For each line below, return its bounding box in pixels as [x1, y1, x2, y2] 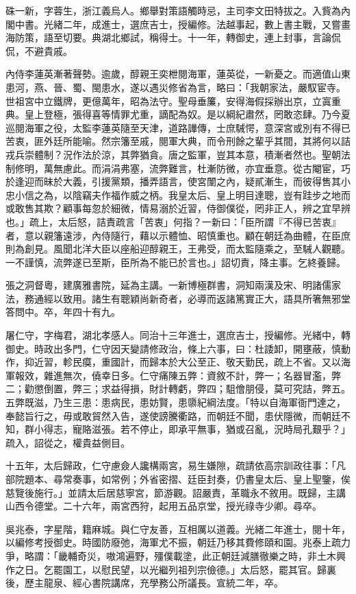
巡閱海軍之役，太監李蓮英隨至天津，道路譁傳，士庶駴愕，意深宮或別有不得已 [5, 120, 351, 134]
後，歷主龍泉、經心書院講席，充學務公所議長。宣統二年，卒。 [5, 575, 283, 590]
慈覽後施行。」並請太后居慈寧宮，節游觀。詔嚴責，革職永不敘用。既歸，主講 [5, 485, 346, 499]
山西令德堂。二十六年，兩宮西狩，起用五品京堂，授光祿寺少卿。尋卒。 [5, 499, 322, 513]
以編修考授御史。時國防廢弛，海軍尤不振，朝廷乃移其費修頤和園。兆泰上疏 [5, 535, 341, 549]
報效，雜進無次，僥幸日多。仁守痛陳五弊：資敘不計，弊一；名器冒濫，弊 [14, 368, 341, 382]
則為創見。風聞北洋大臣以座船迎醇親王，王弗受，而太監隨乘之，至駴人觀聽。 [5, 241, 351, 256]
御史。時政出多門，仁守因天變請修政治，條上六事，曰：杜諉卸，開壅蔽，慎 [5, 341, 341, 355]
